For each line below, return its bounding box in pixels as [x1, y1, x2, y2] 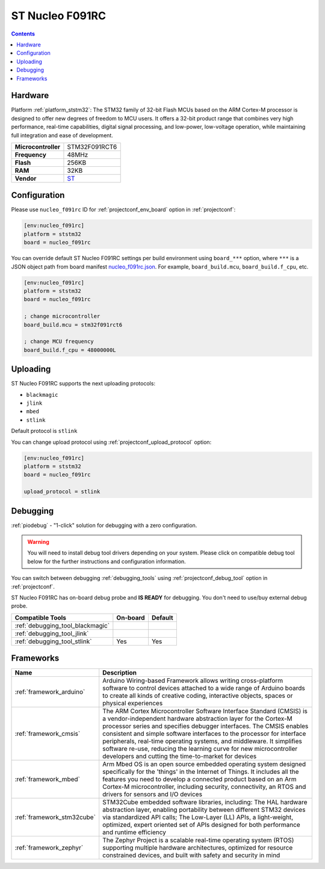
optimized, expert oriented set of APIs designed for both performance [102, 821, 300, 829]
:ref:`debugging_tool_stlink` [14, 637, 92, 646]
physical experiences [102, 699, 163, 708]
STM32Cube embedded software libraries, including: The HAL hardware [102, 798, 308, 806]
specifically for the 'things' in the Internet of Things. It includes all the [102, 768, 299, 776]
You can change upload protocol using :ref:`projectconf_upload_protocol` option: [11, 438, 212, 446]
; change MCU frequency [23, 338, 94, 345]
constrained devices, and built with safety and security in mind [102, 851, 280, 859]
